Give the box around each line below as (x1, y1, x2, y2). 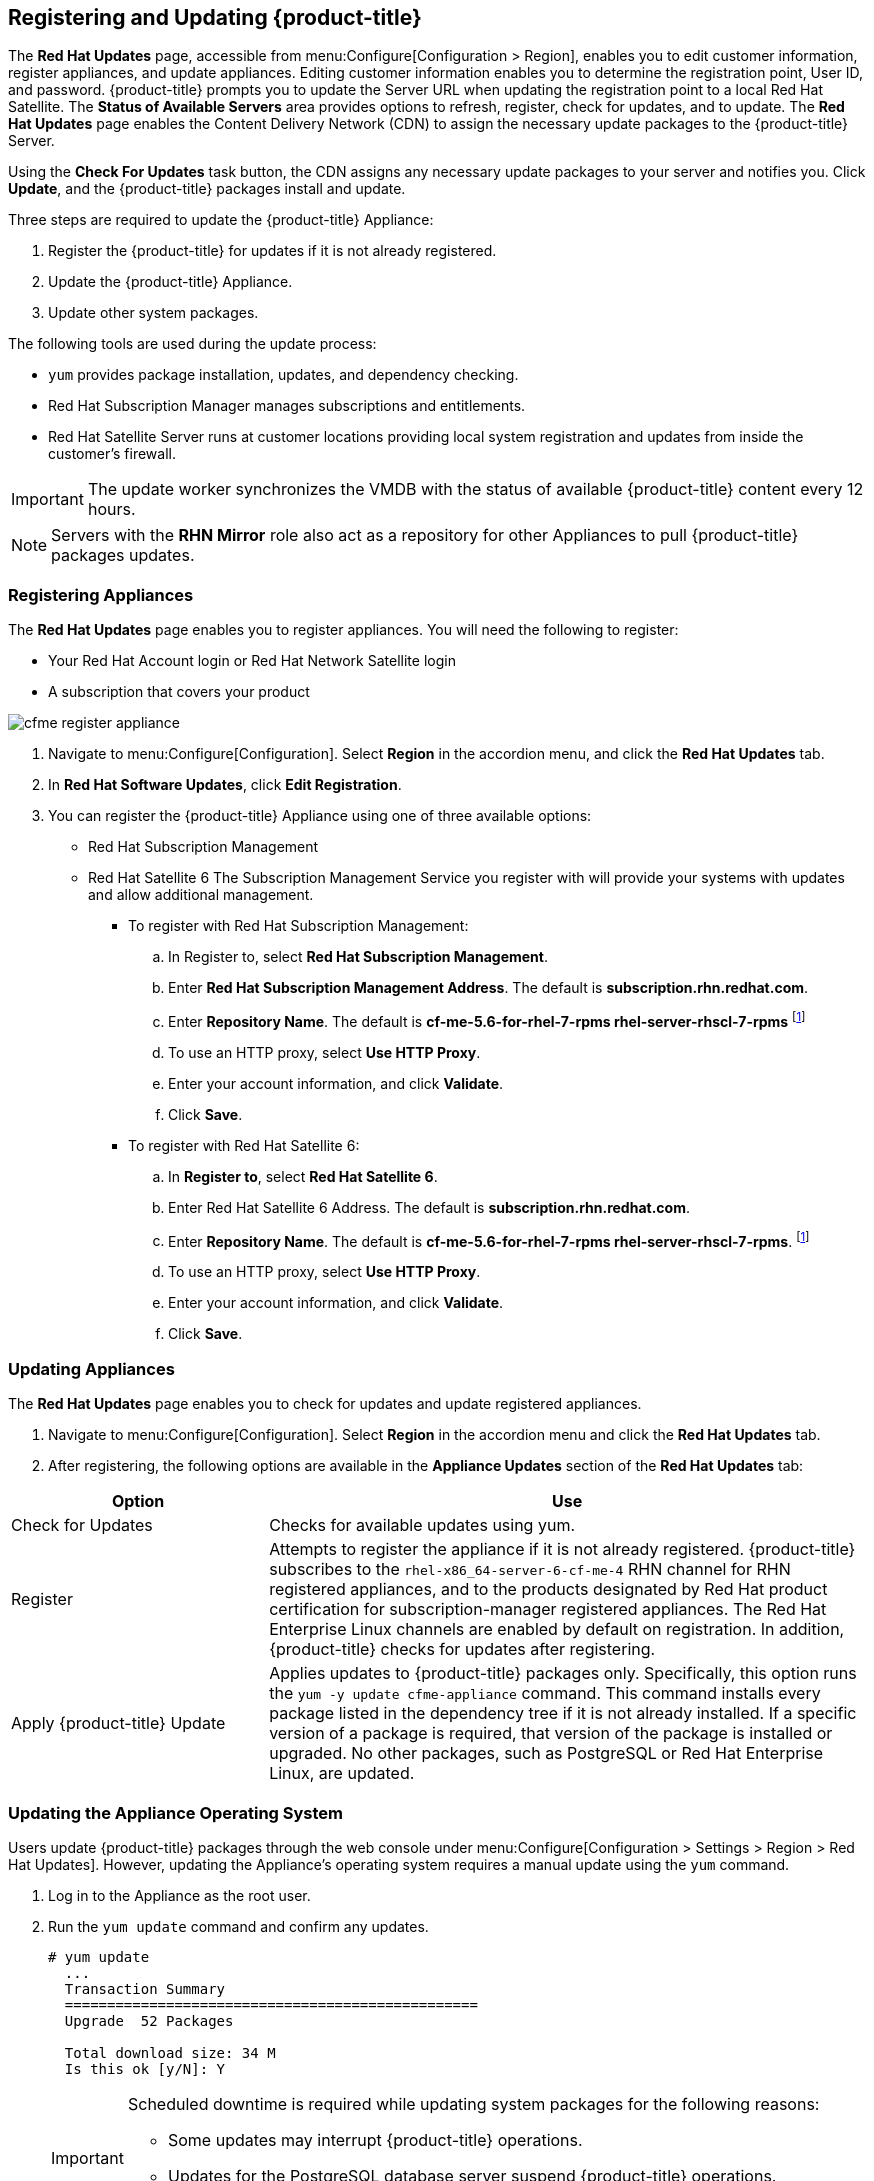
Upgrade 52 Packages (64, 2012, 234, 2029)
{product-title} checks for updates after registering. (269, 1639, 656, 1660)
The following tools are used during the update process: (8, 335, 377, 353)
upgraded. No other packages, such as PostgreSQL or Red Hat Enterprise (269, 1743, 824, 1764)
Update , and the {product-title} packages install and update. (8, 180, 406, 198)
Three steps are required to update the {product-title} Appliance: (8, 211, 434, 229)
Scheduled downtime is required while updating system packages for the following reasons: (127, 2093, 820, 2114)
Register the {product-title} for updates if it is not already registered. (48, 242, 497, 260)
